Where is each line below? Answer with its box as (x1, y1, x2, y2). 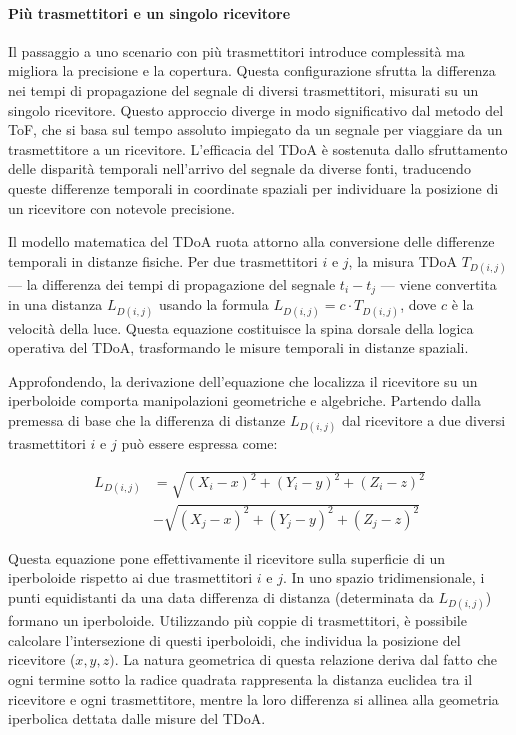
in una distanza (8, 294, 103, 315)
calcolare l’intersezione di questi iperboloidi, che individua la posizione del (8, 629, 461, 650)
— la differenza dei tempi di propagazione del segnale (8, 273, 336, 294)
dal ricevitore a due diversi (341, 409, 506, 430)
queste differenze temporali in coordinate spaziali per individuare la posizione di (8, 177, 499, 198)
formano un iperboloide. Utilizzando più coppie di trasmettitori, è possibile (8, 610, 467, 631)
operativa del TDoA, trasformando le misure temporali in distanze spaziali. (8, 337, 469, 358)
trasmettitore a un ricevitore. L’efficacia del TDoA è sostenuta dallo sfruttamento (8, 138, 508, 159)
